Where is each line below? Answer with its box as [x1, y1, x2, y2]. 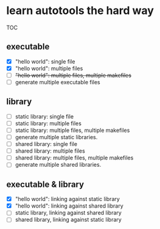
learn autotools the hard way [6, 4, 154, 18]
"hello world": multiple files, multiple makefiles [15, 71, 132, 79]
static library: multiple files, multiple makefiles [15, 126, 130, 134]
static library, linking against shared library [15, 209, 122, 217]
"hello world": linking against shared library [15, 202, 123, 209]
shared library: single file [15, 140, 78, 148]
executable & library [6, 179, 84, 189]
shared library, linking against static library [15, 216, 122, 224]
